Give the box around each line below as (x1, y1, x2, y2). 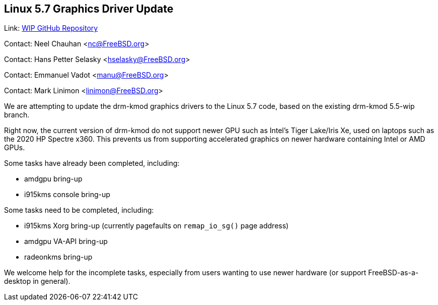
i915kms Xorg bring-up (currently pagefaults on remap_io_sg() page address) (24, 221, 289, 230)
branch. (4, 110, 30, 119)
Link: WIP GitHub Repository (4, 24, 98, 33)
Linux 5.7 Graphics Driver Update (4, 3, 174, 15)
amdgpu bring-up (24, 174, 83, 184)
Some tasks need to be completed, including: (4, 206, 154, 215)
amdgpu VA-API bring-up (24, 237, 108, 246)
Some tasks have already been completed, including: (4, 159, 180, 168)
